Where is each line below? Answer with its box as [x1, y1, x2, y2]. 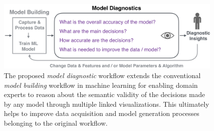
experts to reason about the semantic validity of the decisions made [4, 89, 205, 99]
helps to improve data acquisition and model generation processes [4, 108, 199, 118]
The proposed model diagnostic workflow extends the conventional [4, 70, 201, 80]
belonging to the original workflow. [4, 117, 108, 128]
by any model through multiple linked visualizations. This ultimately [4, 98, 209, 109]
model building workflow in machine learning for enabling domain [4, 80, 198, 90]
